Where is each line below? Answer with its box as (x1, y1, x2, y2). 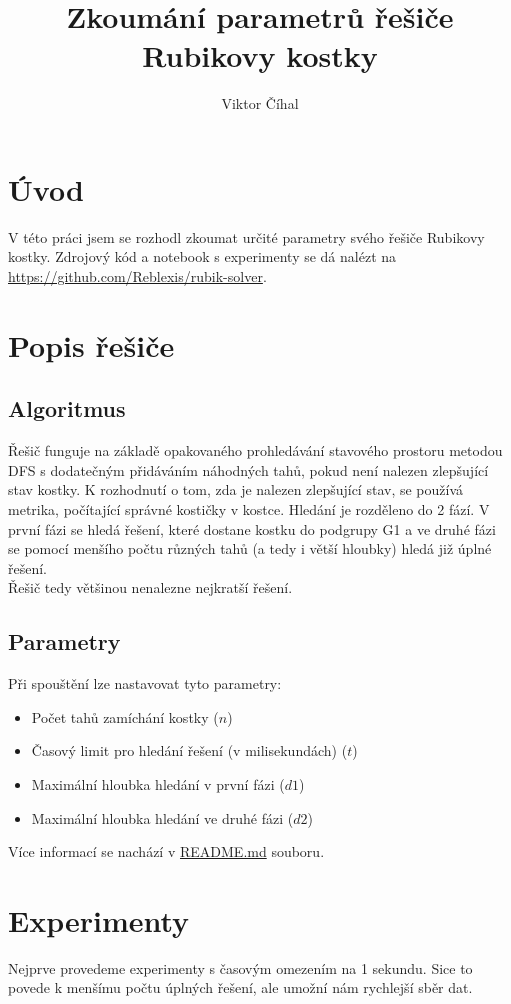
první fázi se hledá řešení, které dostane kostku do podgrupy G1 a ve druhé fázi (8, 518, 496, 539)
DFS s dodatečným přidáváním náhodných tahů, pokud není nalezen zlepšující (8, 459, 489, 480)
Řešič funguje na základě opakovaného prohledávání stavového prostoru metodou (8, 440, 503, 461)
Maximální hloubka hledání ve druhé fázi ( (31, 807, 294, 828)
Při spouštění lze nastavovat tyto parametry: (8, 673, 282, 694)
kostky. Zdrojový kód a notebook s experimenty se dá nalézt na (8, 246, 397, 267)
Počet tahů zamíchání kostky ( (31, 706, 219, 727)
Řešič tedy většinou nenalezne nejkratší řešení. (8, 577, 293, 598)
